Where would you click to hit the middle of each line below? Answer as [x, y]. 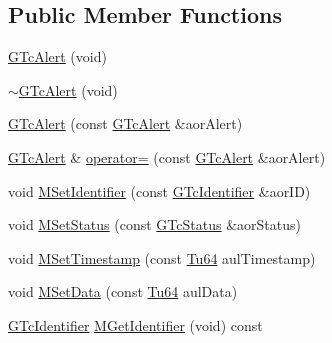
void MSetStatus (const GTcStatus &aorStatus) [154, 224]
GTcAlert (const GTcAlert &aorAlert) [125, 123]
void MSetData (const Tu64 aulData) [123, 291]
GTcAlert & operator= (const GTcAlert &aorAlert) [167, 156]
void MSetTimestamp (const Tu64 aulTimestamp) [162, 257]
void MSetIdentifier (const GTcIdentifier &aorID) [159, 190]
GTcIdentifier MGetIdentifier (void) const [135, 324]
